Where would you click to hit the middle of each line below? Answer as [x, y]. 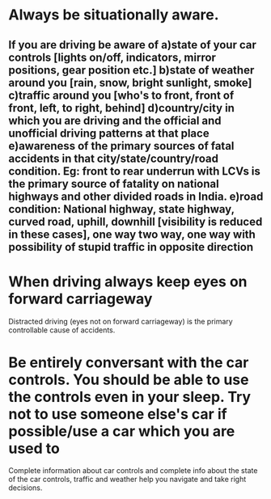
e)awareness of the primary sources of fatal [121, 146]
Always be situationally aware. [114, 15]
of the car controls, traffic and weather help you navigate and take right [127, 480]
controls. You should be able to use [129, 380]
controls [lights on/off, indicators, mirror [112, 57]
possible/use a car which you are [122, 431]
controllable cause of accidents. [62, 330]
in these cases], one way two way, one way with [132, 234]
